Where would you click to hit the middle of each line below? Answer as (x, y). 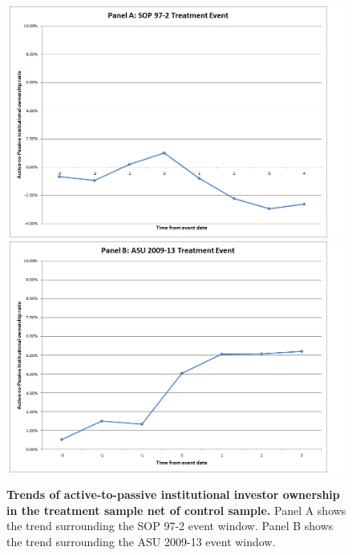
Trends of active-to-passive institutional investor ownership (173, 494)
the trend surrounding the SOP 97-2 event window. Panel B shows (170, 526)
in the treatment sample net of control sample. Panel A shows (176, 510)
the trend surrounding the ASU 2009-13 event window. (141, 541)
